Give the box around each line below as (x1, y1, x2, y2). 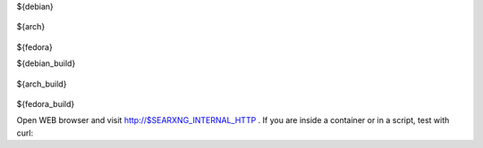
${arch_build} (16, 78, 67, 89)
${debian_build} (16, 58, 76, 69)
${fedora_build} (16, 98, 75, 109)
